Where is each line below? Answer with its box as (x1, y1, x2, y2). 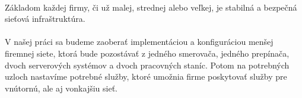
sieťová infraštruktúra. (5, 12, 85, 25)
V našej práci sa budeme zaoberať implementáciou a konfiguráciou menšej (5, 35, 274, 48)
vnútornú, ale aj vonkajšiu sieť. (5, 81, 118, 94)
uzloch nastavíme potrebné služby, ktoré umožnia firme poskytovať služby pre (5, 70, 287, 83)
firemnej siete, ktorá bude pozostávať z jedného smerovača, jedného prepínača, (5, 47, 290, 59)
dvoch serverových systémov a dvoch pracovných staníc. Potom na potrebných (5, 58, 290, 71)
